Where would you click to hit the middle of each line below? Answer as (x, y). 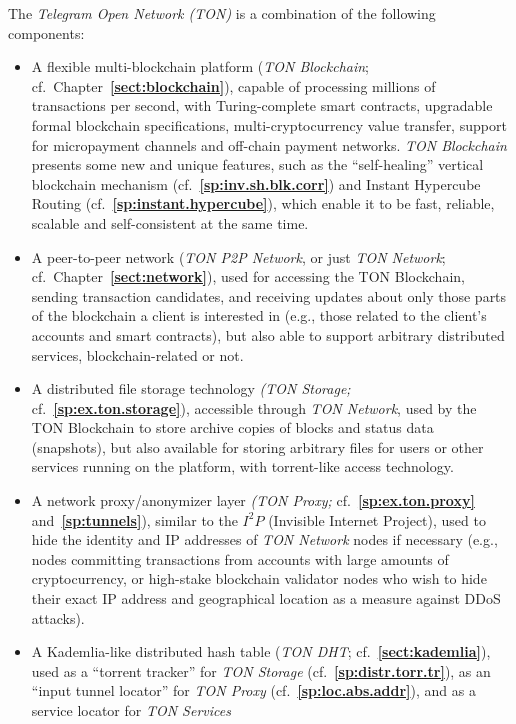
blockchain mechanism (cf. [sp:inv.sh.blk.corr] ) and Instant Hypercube (256, 183)
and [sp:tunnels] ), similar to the (134, 519)
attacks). (58, 617)
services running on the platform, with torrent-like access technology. (242, 466)
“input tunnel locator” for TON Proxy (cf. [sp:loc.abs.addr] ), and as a (253, 690)
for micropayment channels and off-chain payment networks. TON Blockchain (269, 144)
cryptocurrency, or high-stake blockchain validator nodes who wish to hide (259, 578)
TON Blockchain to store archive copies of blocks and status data (232, 427)
